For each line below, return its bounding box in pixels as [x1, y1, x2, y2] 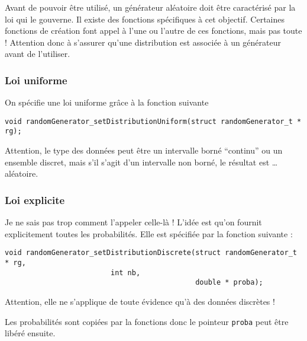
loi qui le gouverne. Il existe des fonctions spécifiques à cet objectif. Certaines [5, 12, 285, 25]
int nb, [110, 268, 141, 277]
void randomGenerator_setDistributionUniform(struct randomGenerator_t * [5, 117, 302, 126]
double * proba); [195, 278, 263, 287]
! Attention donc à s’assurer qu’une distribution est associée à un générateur [5, 36, 282, 48]
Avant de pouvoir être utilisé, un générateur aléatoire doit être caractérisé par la [5, 1, 296, 13]
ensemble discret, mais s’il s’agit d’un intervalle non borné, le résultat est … [5, 155, 278, 168]
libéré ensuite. [5, 327, 56, 339]
